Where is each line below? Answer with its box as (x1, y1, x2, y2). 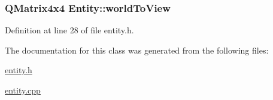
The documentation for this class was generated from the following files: (5, 43, 269, 56)
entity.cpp (5, 84, 41, 96)
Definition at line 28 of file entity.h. (5, 24, 134, 36)
